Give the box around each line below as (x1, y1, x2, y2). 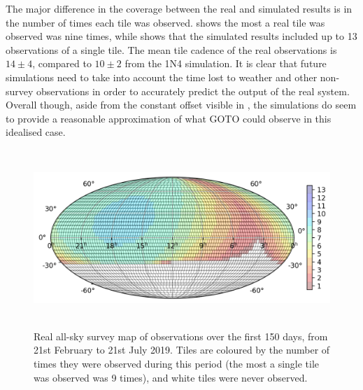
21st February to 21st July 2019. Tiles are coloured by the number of (34, 342, 330, 357)
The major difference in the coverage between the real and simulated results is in (6, 1, 353, 15)
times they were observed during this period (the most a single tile (34, 356, 320, 371)
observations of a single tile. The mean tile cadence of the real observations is (6, 42, 337, 57)
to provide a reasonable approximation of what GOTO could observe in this (6, 111, 332, 125)
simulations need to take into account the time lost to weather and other (6, 69, 318, 84)
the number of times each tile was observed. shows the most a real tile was (6, 15, 325, 29)
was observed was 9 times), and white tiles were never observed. (34, 370, 308, 384)
